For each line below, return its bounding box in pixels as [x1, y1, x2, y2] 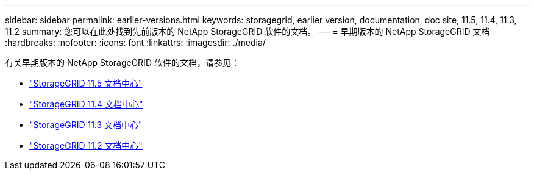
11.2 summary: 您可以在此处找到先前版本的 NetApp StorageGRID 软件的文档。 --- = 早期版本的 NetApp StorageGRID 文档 [5, 26, 490, 37]
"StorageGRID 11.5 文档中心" [29, 78, 143, 88]
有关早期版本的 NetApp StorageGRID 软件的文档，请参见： [5, 57, 240, 68]
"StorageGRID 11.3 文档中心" [29, 120, 143, 130]
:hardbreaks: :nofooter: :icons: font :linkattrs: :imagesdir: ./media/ [5, 37, 266, 48]
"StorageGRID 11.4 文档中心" [29, 99, 143, 109]
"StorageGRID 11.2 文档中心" [29, 140, 143, 151]
